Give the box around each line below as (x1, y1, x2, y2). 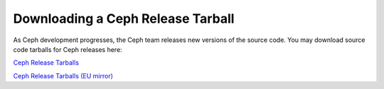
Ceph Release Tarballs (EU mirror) (13, 71, 114, 80)
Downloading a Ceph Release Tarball (13, 11, 235, 26)
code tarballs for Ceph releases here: (13, 45, 122, 53)
